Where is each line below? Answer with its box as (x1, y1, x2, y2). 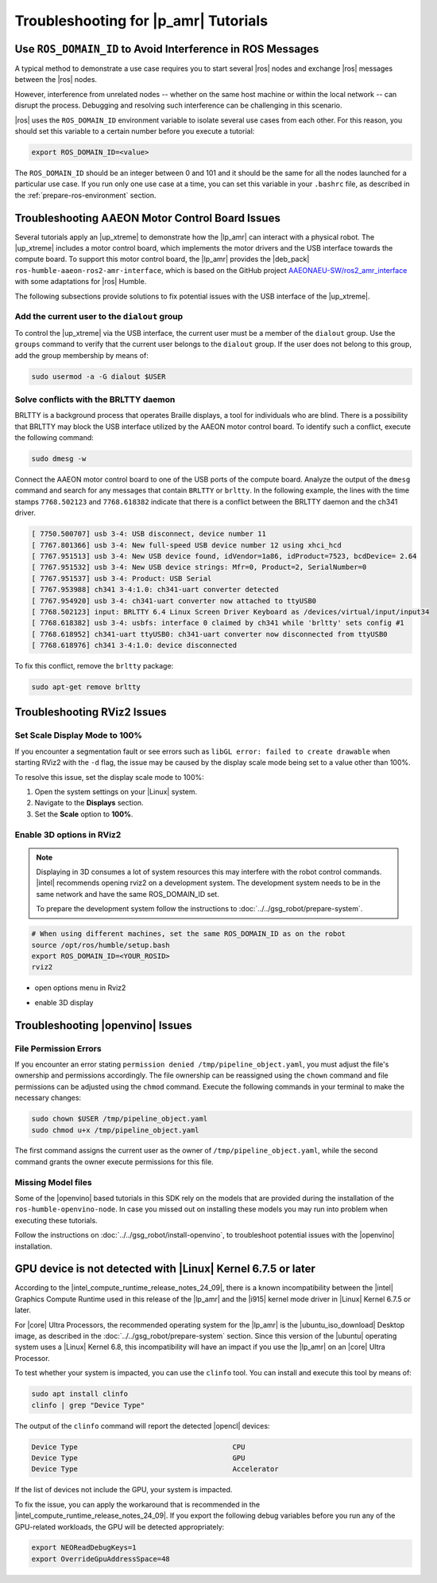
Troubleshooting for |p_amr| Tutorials (14, 12, 269, 29)
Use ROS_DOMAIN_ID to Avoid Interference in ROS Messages (14, 42, 319, 56)
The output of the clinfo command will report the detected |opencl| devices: (14, 1421, 270, 1430)
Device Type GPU (31, 1453, 246, 1462)
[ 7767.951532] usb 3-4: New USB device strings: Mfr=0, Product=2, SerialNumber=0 (31, 563, 367, 572)
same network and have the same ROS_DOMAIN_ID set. (36, 889, 220, 899)
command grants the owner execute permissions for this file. (14, 1156, 214, 1166)
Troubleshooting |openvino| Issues (14, 1019, 192, 1032)
